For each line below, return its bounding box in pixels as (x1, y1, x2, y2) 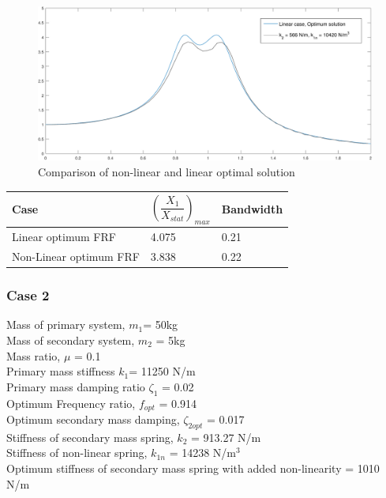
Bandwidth (221, 201, 283, 217)
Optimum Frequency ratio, (6, 394, 136, 411)
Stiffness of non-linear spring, (6, 444, 148, 461)
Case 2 (6, 285, 50, 305)
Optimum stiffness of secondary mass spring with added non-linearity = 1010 (6, 459, 380, 476)
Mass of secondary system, (6, 331, 135, 348)
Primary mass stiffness (6, 363, 115, 379)
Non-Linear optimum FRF (12, 248, 140, 265)
